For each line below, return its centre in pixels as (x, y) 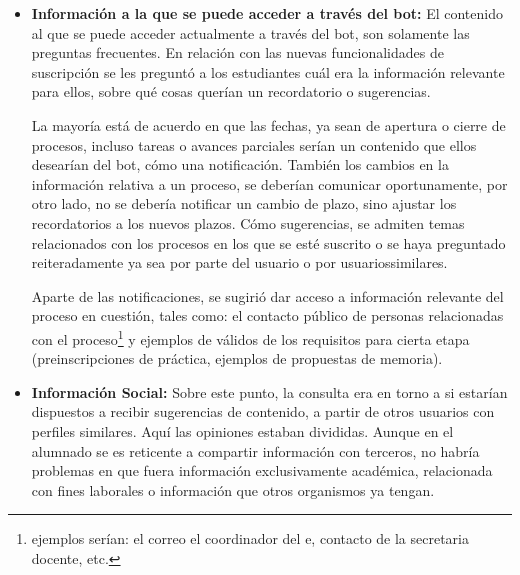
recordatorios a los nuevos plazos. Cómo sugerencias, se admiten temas (248, 222)
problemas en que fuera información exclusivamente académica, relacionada (262, 470)
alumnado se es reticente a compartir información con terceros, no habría (255, 450)
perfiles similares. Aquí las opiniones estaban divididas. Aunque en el (242, 430)
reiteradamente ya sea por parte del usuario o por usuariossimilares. (239, 262)
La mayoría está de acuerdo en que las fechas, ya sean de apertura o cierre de (268, 124)
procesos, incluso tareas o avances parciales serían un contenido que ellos (254, 144)
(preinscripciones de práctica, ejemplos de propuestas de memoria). (237, 358)
